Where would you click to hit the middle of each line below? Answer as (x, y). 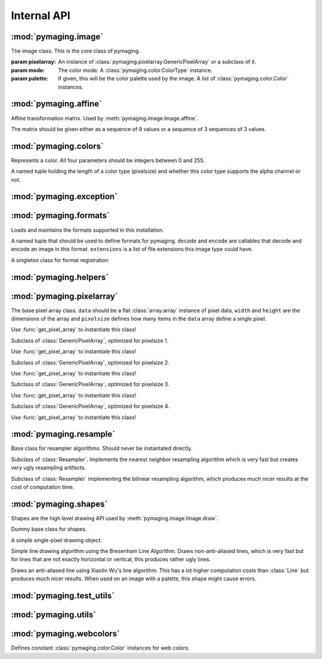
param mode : (28, 70)
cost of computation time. (43, 487)
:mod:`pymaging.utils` (54, 615)
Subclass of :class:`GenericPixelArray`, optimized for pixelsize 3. (90, 384)
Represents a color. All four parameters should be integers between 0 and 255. (108, 160)
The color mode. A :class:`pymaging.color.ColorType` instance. (135, 70)
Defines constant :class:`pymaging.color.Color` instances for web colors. (100, 648)
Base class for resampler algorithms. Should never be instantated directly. (102, 448)
